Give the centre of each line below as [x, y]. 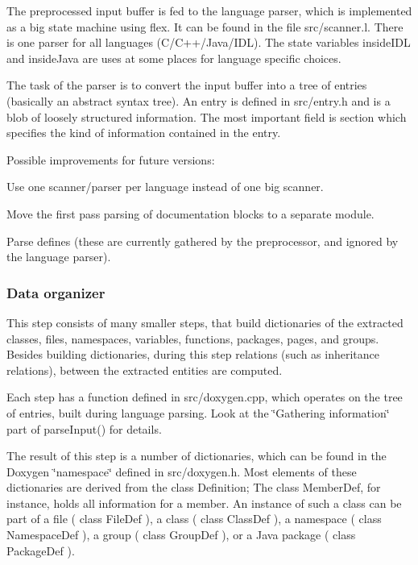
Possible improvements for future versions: [111, 159]
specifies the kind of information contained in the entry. [144, 133]
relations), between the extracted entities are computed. [145, 370]
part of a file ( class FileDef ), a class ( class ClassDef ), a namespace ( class [194, 519]
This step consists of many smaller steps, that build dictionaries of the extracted [205, 322]
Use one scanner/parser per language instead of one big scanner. [165, 187]
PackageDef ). [41, 550]
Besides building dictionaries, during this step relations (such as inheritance [193, 354]
